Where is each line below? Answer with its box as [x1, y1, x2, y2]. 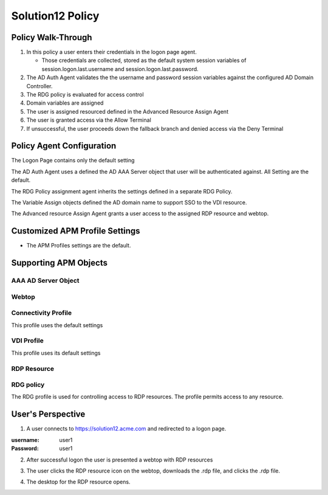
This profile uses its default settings [11, 349, 101, 356]
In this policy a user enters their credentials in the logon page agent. [26, 49, 197, 56]
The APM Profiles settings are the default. [26, 242, 131, 249]
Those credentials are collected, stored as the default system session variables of [41, 57, 247, 64]
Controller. [26, 82, 53, 89]
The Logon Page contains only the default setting [11, 157, 135, 164]
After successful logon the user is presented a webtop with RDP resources [26, 456, 213, 463]
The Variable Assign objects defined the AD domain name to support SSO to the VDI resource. [11, 199, 247, 206]
